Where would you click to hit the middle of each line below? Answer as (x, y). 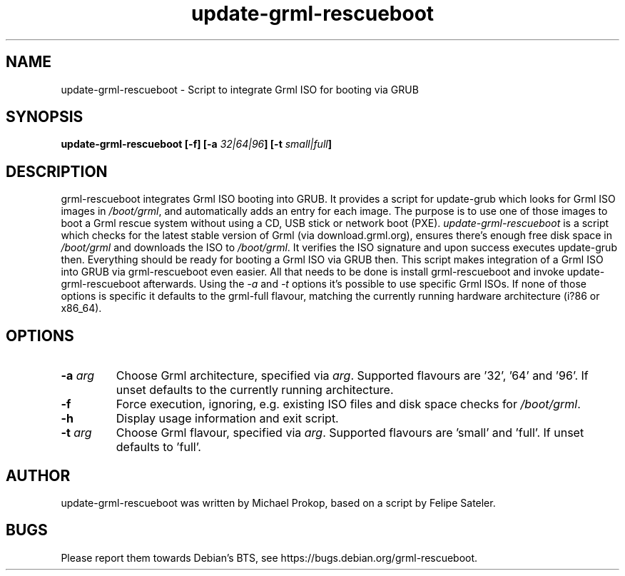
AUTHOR (38, 475)
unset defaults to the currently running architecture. (255, 390)
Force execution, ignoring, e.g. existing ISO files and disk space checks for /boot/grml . (348, 404)
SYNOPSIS (45, 117)
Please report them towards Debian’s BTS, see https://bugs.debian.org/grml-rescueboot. (269, 557)
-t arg (76, 433)
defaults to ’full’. (158, 447)
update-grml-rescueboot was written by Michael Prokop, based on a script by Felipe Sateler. (278, 502)
